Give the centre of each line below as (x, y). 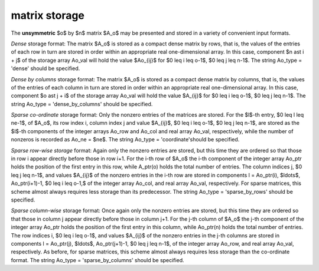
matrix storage (48, 15)
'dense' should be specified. (45, 68)
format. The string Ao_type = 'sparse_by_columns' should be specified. (97, 260)
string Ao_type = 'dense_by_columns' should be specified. (82, 104)
